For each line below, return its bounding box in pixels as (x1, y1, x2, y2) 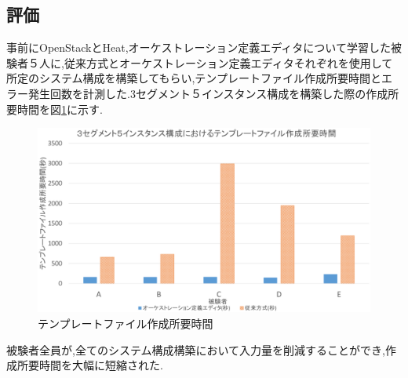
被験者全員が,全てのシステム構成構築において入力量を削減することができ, (6, 341, 385, 358)
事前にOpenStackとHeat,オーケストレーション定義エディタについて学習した (6, 39, 391, 56)
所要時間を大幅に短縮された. (16, 357, 163, 373)
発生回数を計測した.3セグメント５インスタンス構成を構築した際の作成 (27, 85, 388, 101)
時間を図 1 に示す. (16, 100, 103, 117)
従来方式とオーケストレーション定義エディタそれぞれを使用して (64, 54, 393, 71)
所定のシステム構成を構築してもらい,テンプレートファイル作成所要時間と (6, 70, 381, 86)
